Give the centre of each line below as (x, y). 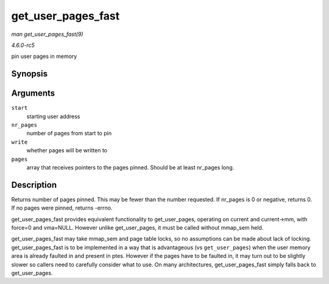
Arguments (33, 94)
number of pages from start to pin (69, 133)
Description (34, 185)
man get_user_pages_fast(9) (47, 34)
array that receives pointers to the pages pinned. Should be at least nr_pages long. (130, 167)
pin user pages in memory (44, 56)
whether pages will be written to (67, 151)
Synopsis (30, 74)
